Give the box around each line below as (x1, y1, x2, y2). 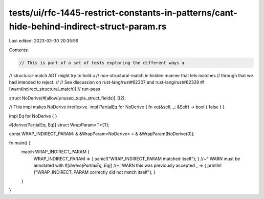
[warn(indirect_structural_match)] (9, 86, 77, 92)
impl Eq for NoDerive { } (9, 113, 57, 119)
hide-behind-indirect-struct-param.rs (9, 21, 167, 32)
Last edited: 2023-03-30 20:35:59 (9, 38, 79, 44)
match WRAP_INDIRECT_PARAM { (21, 149, 90, 155)
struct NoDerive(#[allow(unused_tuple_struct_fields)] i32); (9, 95, 126, 101)
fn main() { (9, 139, 31, 146)
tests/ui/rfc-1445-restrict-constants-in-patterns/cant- (9, 7, 238, 18)
